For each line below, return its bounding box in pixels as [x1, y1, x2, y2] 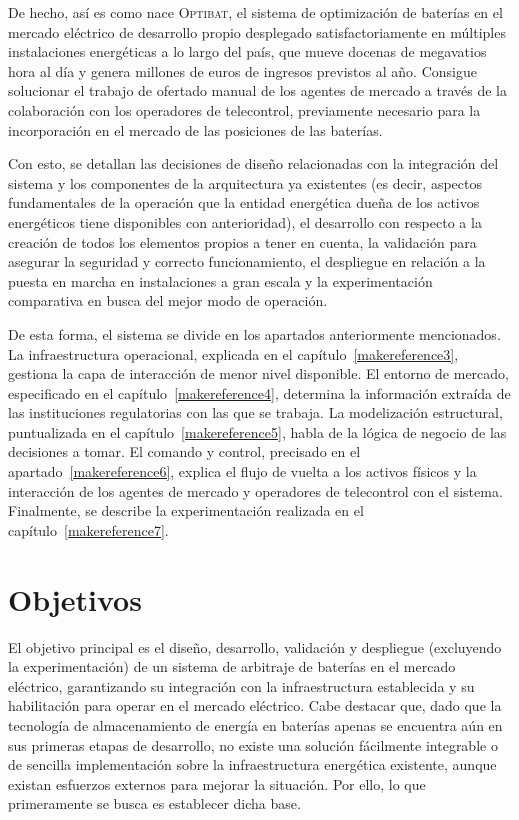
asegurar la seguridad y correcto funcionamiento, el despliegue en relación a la [8, 251, 486, 272]
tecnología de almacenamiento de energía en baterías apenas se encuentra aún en [8, 714, 503, 735]
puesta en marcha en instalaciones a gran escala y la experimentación [8, 270, 433, 291]
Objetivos [8, 578, 142, 619]
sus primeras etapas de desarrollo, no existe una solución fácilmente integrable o [8, 734, 498, 755]
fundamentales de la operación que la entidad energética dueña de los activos [8, 192, 480, 213]
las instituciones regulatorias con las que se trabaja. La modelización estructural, [8, 402, 503, 423]
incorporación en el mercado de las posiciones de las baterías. [8, 119, 383, 140]
